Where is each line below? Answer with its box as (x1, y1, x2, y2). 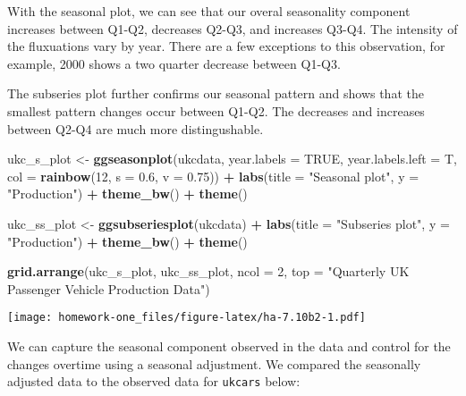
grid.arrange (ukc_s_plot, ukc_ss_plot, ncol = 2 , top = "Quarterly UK (7, 262, 410, 281)
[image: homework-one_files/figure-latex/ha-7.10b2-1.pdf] (7, 311, 366, 324)
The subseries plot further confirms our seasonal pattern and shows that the (7, 84, 424, 103)
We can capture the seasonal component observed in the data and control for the (7, 336, 451, 355)
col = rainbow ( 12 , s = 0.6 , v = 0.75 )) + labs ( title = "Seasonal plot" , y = (7, 166, 419, 185)
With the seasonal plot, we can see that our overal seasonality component (7, 2, 411, 20)
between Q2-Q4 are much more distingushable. (7, 119, 264, 138)
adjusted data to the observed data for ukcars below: (7, 372, 301, 391)
